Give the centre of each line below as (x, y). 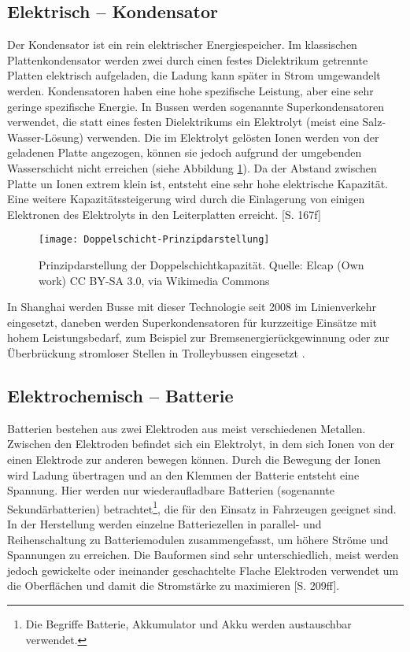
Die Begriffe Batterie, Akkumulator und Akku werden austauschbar (188, 623)
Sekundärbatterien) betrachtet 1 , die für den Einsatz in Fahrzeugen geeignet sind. (202, 507)
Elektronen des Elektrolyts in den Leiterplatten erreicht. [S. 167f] (164, 214)
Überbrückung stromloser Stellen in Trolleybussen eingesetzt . (156, 352)
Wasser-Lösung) (45, 137)
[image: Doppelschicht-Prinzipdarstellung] (154, 240)
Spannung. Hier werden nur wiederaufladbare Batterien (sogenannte (171, 490)
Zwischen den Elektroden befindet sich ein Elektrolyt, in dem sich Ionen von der (201, 444)
